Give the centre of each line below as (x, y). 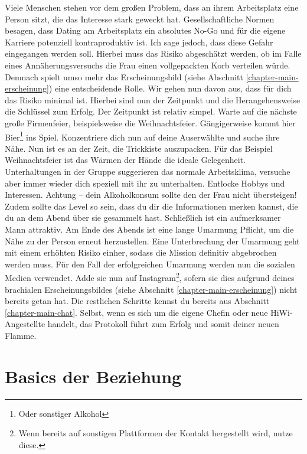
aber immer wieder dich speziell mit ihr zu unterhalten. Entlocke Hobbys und (145, 183)
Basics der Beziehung (93, 376)
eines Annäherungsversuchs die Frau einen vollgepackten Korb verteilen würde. (148, 65)
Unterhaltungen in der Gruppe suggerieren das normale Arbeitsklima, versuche (148, 171)
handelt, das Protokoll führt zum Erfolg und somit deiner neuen (163, 324)
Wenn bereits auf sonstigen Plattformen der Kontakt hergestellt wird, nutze (156, 433)
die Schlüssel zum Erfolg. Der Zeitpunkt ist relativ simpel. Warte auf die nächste (151, 111)
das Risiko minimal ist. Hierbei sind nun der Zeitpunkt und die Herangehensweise (153, 99)
